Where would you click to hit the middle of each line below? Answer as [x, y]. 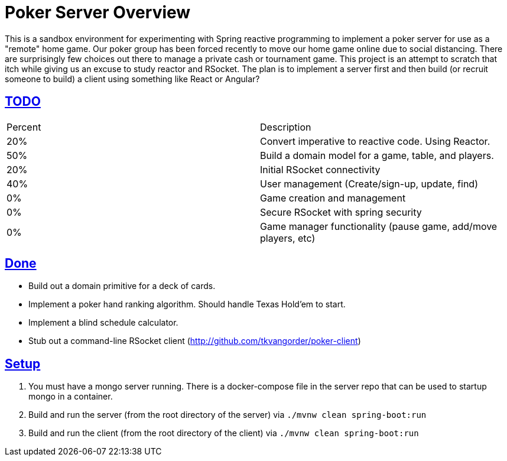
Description [286, 127]
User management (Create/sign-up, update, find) [369, 184]
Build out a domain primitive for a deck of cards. [122, 286]
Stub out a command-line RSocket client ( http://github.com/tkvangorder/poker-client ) [195, 341]
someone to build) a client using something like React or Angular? [132, 79]
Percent [24, 127]
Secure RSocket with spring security [341, 212]
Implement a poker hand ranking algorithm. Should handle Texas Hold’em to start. [187, 304]
